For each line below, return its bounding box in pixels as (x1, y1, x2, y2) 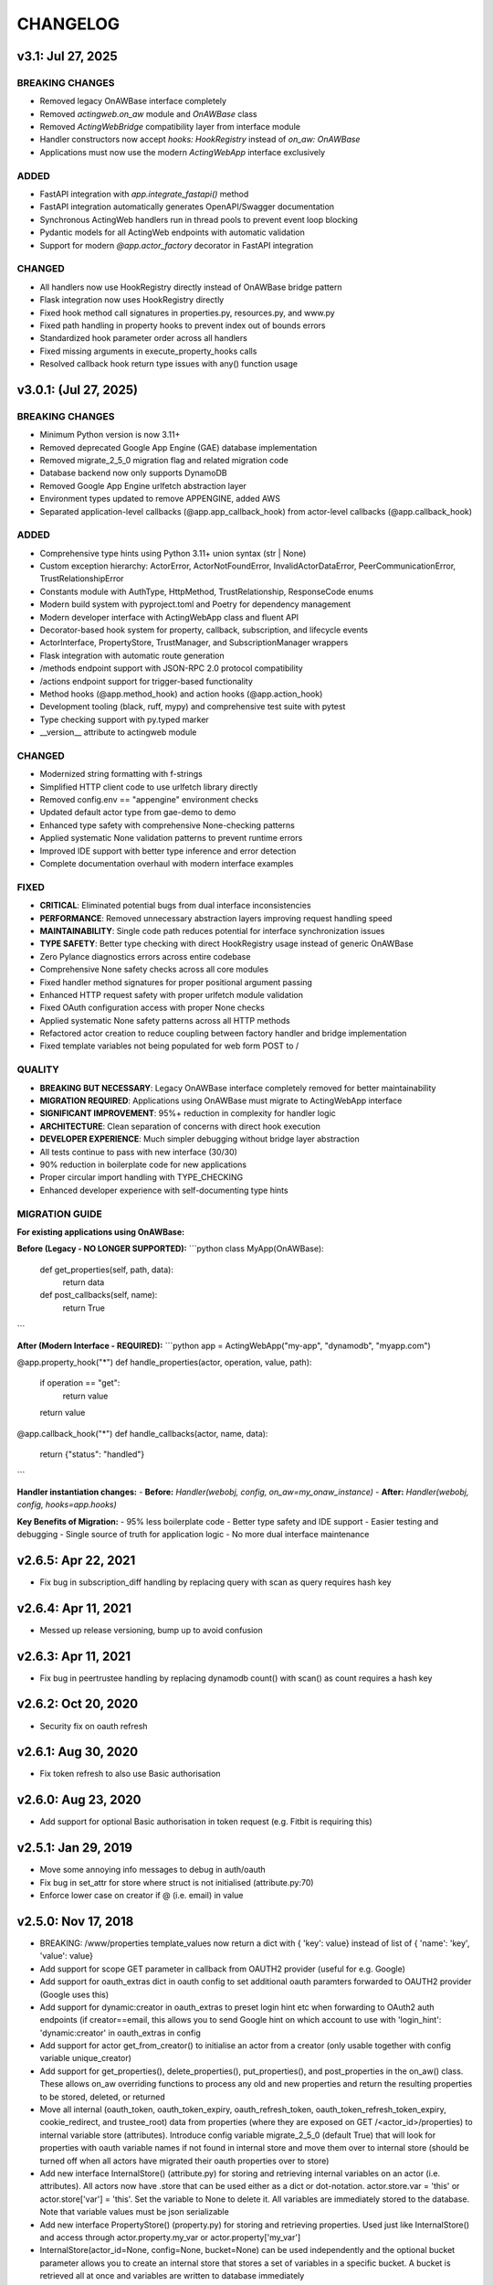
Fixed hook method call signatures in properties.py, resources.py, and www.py (39, 307, 335, 318)
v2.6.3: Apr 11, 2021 (16, 1648, 131, 1663)
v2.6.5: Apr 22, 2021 (16, 1552, 136, 1568)
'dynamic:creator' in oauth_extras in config (39, 2027, 201, 2038)
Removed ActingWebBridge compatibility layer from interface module (39, 122, 301, 133)
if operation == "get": (39, 1377, 121, 1388)
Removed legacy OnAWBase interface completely (39, 96, 227, 107)
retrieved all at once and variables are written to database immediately (39, 2270, 305, 2281)
